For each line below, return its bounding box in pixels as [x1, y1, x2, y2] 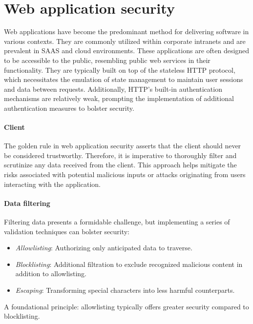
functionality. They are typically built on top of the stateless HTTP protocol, [4, 64, 235, 75]
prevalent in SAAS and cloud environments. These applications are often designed [4, 45, 250, 56]
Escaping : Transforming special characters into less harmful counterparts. [15, 285, 235, 295]
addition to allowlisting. [15, 268, 86, 279]
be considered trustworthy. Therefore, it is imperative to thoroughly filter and [4, 150, 237, 160]
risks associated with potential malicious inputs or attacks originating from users [4, 169, 246, 180]
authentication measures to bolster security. [4, 102, 134, 113]
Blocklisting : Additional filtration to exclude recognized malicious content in [15, 259, 243, 269]
